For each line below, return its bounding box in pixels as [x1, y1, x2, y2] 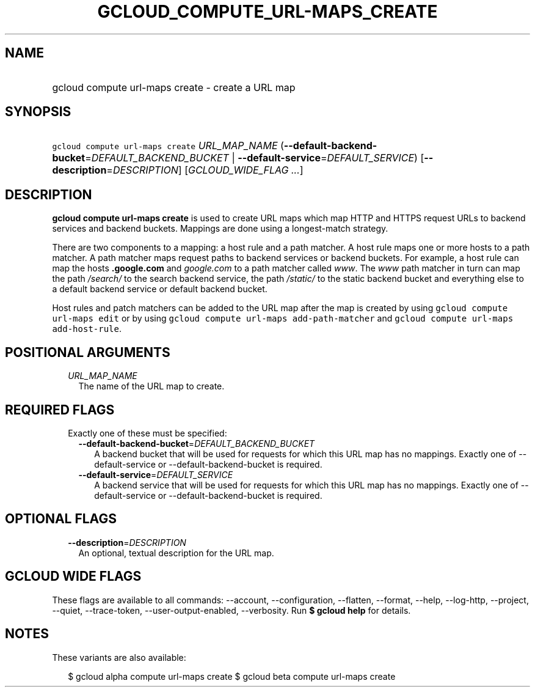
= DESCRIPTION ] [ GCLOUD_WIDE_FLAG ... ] [106, 164, 304, 177]
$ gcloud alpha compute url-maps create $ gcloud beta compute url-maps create [68, 671, 396, 682]
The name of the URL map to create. [78, 381, 225, 392]
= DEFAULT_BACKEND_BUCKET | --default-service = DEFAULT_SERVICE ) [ [85, 152, 424, 164]
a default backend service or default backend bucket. [52, 284, 267, 295]
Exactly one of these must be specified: [68, 427, 227, 438]
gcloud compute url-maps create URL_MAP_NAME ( [52, 139, 284, 152]
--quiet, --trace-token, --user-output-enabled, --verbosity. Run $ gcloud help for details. [52, 605, 411, 616]
